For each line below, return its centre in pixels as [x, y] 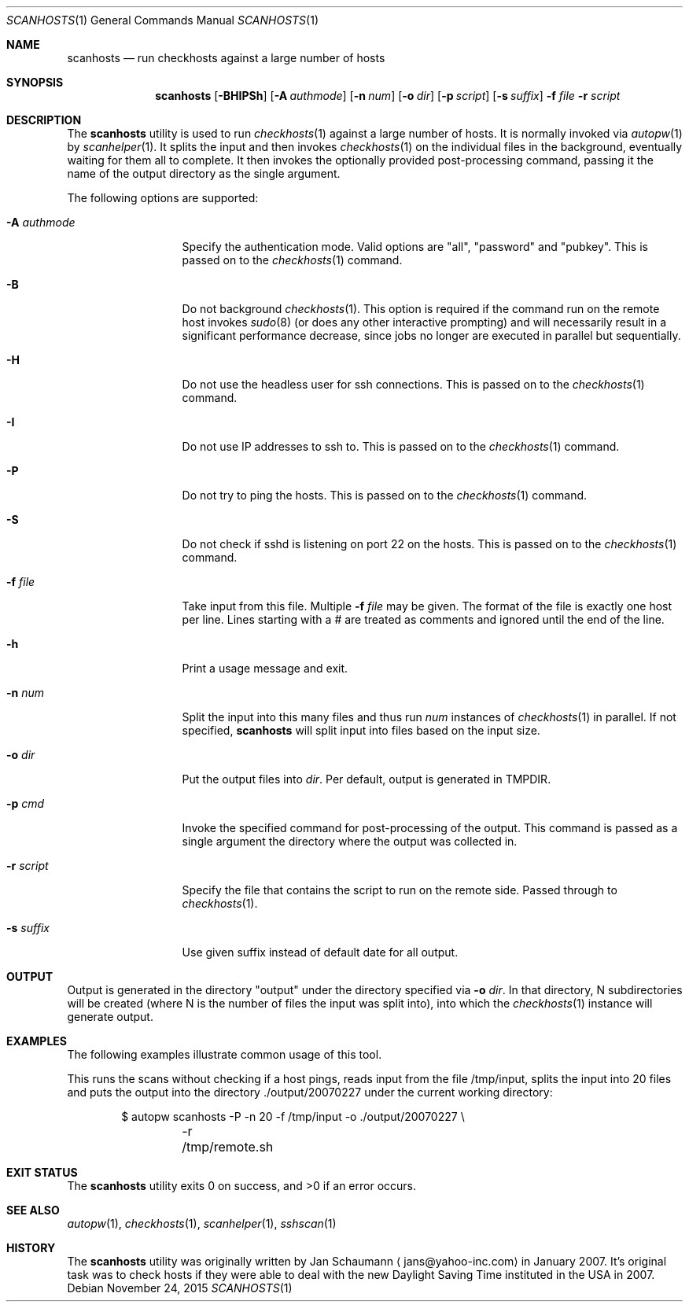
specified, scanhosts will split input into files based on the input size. [361, 730]
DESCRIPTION [44, 120]
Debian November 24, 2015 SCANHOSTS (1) [180, 1288]
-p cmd [26, 803]
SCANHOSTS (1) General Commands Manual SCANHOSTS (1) [163, 20]
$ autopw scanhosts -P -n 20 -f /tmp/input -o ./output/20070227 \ [293, 1116]
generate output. [110, 1017]
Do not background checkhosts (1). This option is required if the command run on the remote [421, 309]
